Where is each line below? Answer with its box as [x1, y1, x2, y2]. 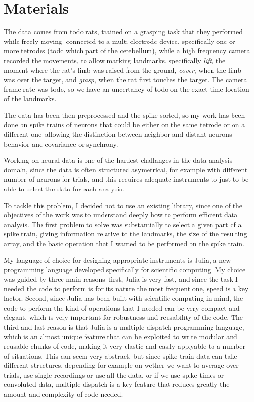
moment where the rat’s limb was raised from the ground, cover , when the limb [4, 64, 241, 75]
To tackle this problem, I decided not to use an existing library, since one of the [4, 200, 243, 210]
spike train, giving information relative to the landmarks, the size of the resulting [4, 229, 247, 239]
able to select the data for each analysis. [4, 184, 124, 194]
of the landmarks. [4, 93, 57, 104]
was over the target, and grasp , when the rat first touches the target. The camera [4, 74, 247, 85]
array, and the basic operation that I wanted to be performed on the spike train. [4, 238, 244, 248]
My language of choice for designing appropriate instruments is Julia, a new [4, 254, 231, 265]
